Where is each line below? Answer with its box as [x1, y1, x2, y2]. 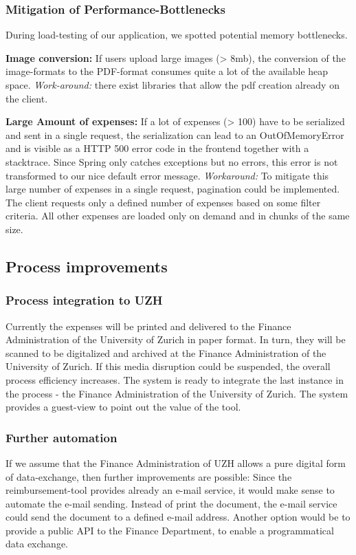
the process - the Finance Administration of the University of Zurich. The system [5, 386, 348, 400]
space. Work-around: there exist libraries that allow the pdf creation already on [5, 78, 340, 91]
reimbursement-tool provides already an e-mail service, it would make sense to [5, 483, 335, 497]
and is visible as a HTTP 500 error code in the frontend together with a [5, 141, 309, 155]
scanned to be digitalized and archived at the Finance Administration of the [5, 345, 326, 360]
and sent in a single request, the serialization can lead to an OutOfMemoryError [5, 127, 344, 142]
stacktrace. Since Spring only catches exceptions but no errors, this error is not [5, 154, 338, 168]
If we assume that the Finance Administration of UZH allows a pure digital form [5, 455, 346, 470]
